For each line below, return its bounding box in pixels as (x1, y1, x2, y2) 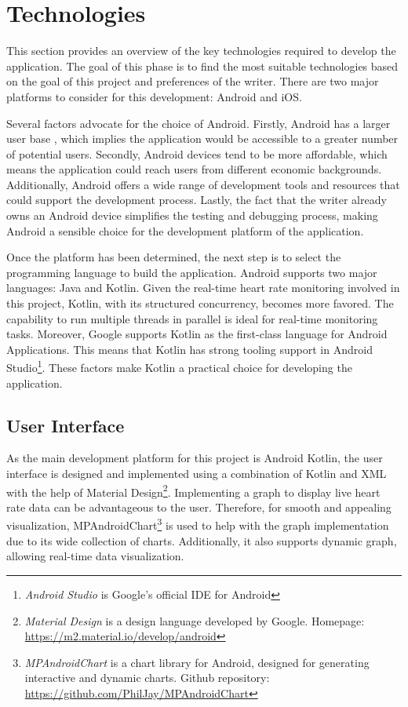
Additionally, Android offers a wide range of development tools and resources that (6, 176, 400, 192)
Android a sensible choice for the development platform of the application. (6, 222, 364, 239)
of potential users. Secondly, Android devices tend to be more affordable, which (6, 145, 388, 162)
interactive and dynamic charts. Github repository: (24, 669, 270, 686)
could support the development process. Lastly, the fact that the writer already (6, 191, 387, 208)
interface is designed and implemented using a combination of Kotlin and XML (6, 465, 387, 482)
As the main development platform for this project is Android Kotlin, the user (6, 450, 383, 466)
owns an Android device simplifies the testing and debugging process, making (6, 207, 378, 224)
